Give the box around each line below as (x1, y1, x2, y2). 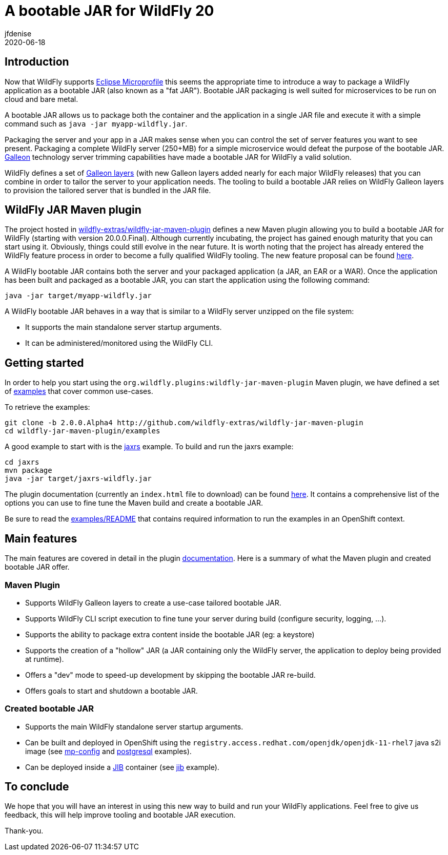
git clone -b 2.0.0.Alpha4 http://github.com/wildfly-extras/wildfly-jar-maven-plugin (5, 419, 363, 427)
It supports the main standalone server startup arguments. (25, 323, 222, 332)
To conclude (5, 780, 69, 794)
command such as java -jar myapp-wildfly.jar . (5, 119, 188, 128)
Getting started (5, 356, 84, 369)
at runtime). (25, 654, 64, 663)
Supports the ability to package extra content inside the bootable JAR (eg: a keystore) (25, 630, 315, 639)
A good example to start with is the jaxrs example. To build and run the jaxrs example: (5, 442, 294, 451)
